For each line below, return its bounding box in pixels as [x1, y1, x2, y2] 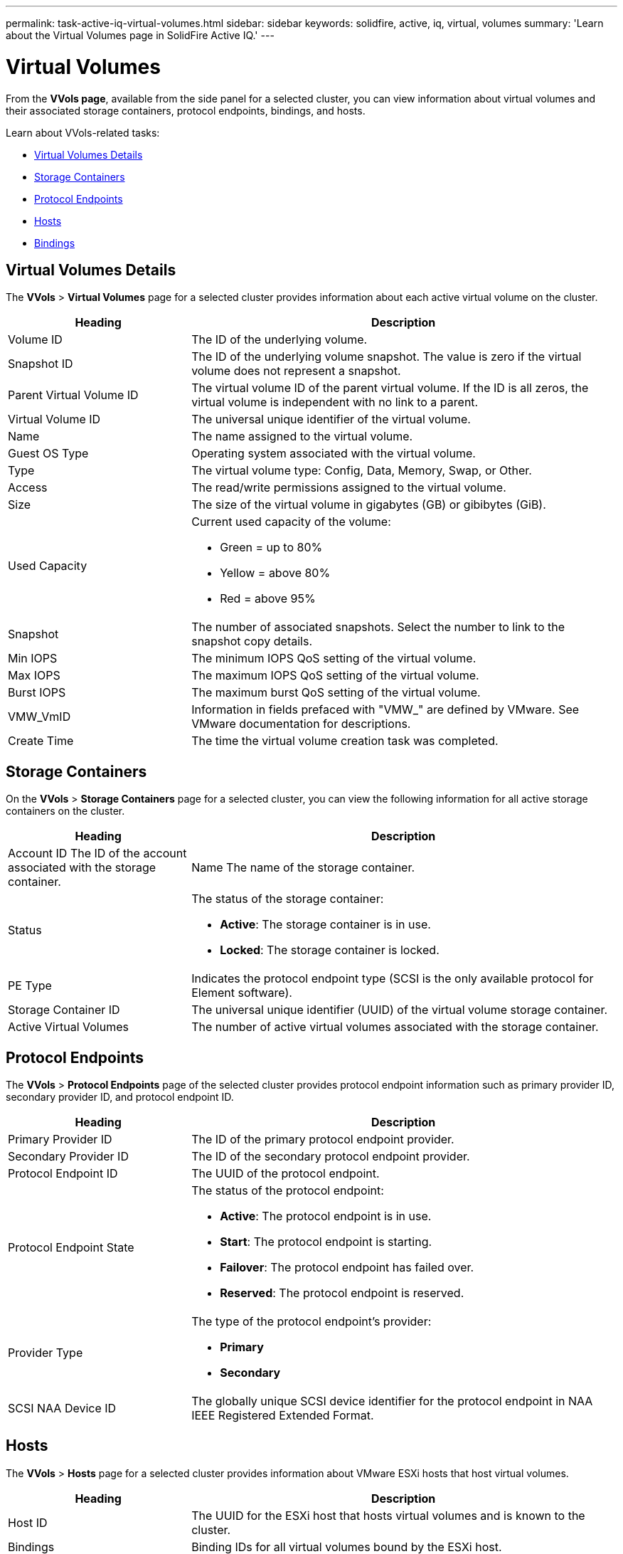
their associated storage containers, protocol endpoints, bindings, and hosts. [6, 104, 366, 117]
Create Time [8, 734, 74, 749]
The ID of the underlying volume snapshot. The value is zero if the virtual [191, 349, 582, 364]
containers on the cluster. [6, 805, 125, 818]
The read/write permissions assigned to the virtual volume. [191, 480, 506, 495]
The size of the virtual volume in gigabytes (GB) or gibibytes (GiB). [191, 497, 546, 512]
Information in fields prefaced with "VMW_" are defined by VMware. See [191, 702, 580, 717]
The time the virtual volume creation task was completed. [191, 734, 499, 749]
